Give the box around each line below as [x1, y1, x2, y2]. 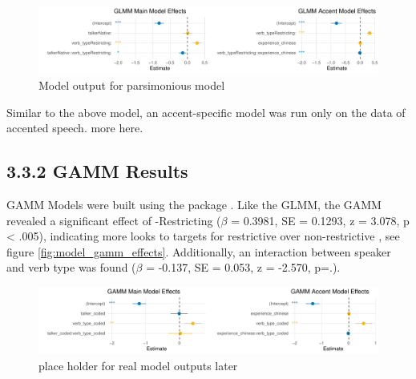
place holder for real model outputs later [38, 357, 238, 374]
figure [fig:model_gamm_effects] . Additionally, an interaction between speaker [6, 243, 391, 260]
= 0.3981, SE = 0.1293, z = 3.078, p [231, 212, 410, 228]
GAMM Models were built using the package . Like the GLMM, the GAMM [6, 196, 382, 213]
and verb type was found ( [6, 259, 136, 276]
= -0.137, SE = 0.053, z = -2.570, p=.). [146, 259, 341, 276]
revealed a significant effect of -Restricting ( [6, 212, 221, 228]
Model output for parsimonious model [38, 77, 225, 94]
